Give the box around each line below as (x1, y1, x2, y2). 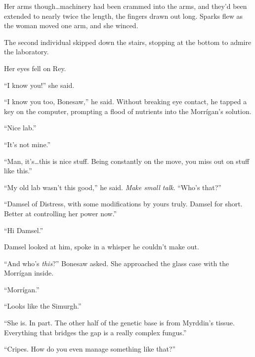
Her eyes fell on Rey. (4, 63, 66, 73)
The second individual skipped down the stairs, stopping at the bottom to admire (4, 37, 252, 47)
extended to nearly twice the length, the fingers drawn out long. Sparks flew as (4, 10, 243, 21)
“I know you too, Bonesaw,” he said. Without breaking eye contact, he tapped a (4, 96, 247, 107)
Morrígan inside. (4, 268, 54, 278)
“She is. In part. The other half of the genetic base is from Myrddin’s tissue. (4, 317, 235, 328)
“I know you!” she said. (4, 79, 75, 90)
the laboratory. (4, 46, 49, 57)
